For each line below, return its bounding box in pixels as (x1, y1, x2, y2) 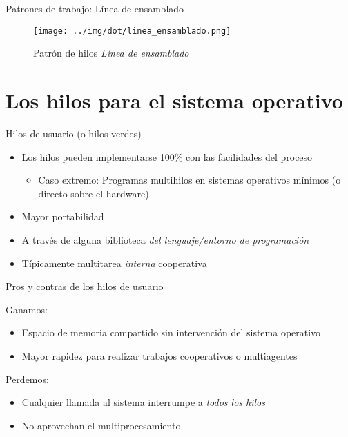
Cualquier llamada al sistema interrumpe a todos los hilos (21, 395, 265, 409)
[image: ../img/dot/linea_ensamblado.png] (33, 26, 231, 36)
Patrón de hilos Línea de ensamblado (33, 46, 189, 60)
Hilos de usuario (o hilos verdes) (6, 126, 142, 140)
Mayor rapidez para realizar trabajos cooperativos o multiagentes (21, 348, 298, 362)
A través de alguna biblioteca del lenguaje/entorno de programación (21, 232, 309, 246)
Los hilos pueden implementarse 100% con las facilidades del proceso (21, 149, 313, 164)
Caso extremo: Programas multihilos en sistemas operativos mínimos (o (38, 173, 341, 187)
